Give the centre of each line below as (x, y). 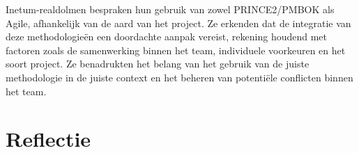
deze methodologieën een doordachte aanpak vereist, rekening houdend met (167, 37)
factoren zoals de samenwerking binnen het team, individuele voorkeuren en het (176, 50)
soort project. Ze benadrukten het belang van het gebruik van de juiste (158, 64)
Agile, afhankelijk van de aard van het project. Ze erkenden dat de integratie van (178, 23)
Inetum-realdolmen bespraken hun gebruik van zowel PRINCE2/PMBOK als (170, 9)
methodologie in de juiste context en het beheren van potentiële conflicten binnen (179, 77)
